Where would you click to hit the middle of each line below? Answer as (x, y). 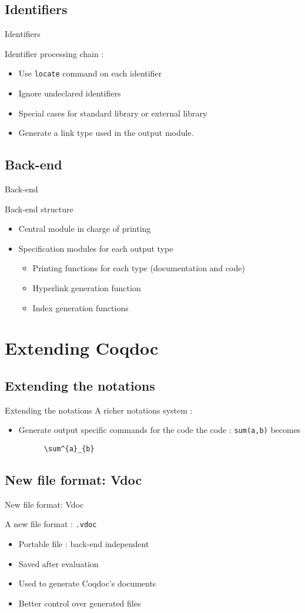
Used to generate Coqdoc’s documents (87, 583)
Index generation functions (81, 307)
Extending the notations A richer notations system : (99, 410)
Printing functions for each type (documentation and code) (139, 268)
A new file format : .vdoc (51, 524)
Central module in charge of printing (85, 229)
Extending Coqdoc (82, 348)
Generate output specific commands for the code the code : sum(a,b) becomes (160, 430)
